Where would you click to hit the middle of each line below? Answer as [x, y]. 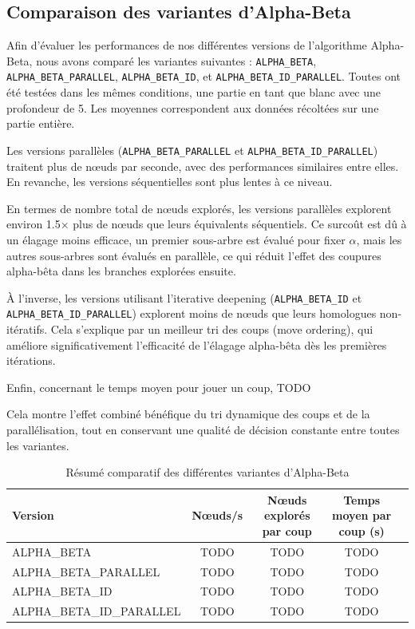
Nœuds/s [217, 515]
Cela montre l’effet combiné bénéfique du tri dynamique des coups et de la [188, 414]
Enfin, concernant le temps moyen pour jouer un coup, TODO [159, 387]
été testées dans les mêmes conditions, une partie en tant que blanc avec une [194, 92]
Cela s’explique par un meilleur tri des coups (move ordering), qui [212, 329]
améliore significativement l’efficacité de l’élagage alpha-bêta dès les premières [197, 344]
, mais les [379, 239]
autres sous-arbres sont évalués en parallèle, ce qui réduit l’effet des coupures [194, 255]
